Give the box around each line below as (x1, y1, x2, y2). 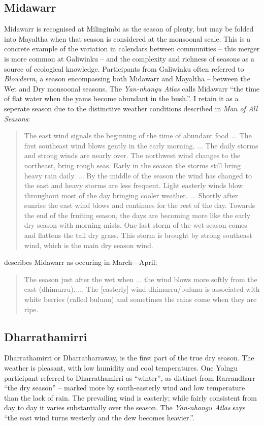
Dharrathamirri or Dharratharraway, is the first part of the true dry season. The (4, 352, 254, 363)
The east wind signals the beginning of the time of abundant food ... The (24, 130, 252, 141)
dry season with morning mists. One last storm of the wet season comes (24, 220, 247, 230)
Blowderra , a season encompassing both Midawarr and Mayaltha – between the (4, 73, 250, 84)
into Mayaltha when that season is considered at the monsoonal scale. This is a (4, 33, 251, 44)
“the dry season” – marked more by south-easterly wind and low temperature (4, 382, 245, 393)
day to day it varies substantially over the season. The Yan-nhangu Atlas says (4, 402, 246, 413)
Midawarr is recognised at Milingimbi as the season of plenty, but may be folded (4, 23, 254, 34)
